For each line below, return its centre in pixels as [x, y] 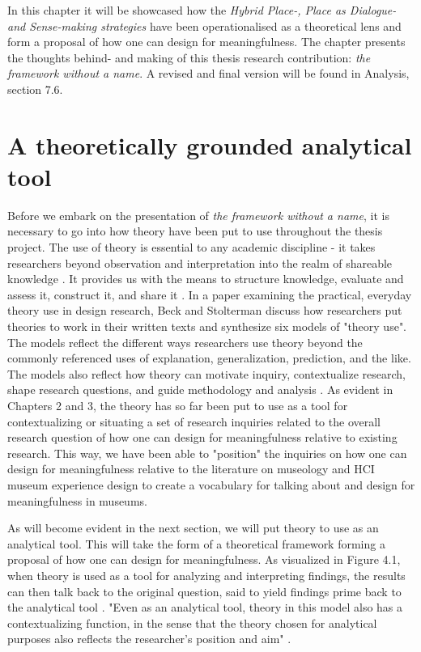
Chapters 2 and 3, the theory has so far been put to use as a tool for [178, 405]
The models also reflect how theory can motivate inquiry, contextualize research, [206, 373]
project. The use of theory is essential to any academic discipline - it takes [191, 247]
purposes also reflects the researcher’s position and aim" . [149, 639]
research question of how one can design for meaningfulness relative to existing [202, 437]
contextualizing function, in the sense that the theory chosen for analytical [192, 622]
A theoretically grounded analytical [210, 144]
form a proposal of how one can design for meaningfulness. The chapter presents [206, 42]
